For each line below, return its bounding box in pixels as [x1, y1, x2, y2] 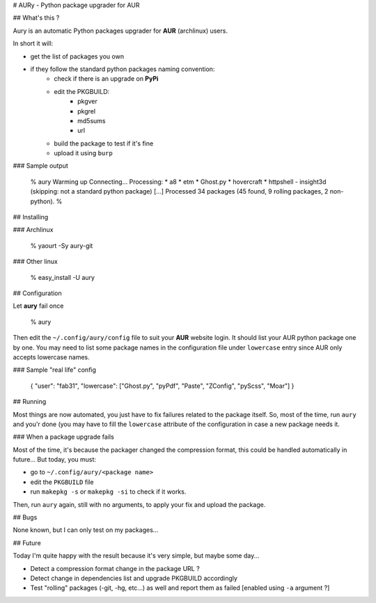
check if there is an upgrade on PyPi [54, 75, 159, 83]
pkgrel [77, 107, 96, 115]
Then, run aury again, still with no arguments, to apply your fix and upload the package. [13, 500, 266, 508]
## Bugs [13, 513, 38, 522]
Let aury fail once [13, 301, 64, 310]
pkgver [77, 97, 97, 106]
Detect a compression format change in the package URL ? [30, 564, 200, 572]
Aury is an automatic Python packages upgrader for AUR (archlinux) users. [13, 26, 228, 35]
